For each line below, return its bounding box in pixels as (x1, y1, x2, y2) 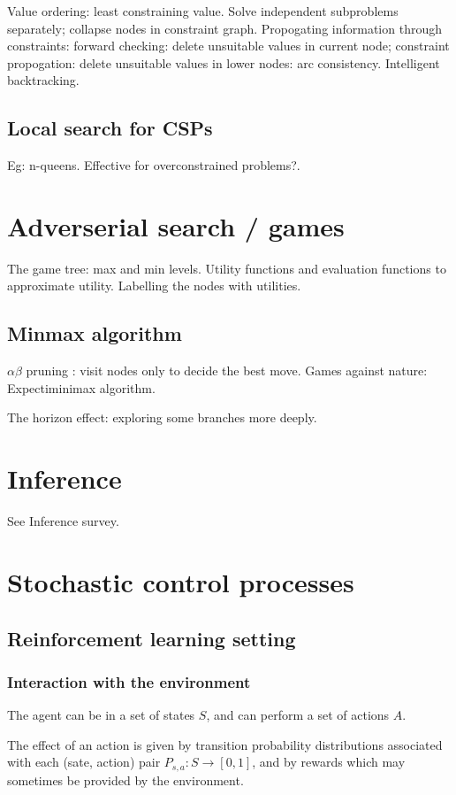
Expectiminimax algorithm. (7, 378, 156, 397)
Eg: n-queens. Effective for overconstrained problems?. (7, 156, 300, 174)
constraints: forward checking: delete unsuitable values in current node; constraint (7, 36, 450, 55)
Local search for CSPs (7, 114, 213, 142)
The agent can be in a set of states (7, 706, 195, 724)
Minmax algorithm (7, 320, 182, 347)
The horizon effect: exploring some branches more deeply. (7, 408, 317, 427)
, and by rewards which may (252, 753, 406, 771)
